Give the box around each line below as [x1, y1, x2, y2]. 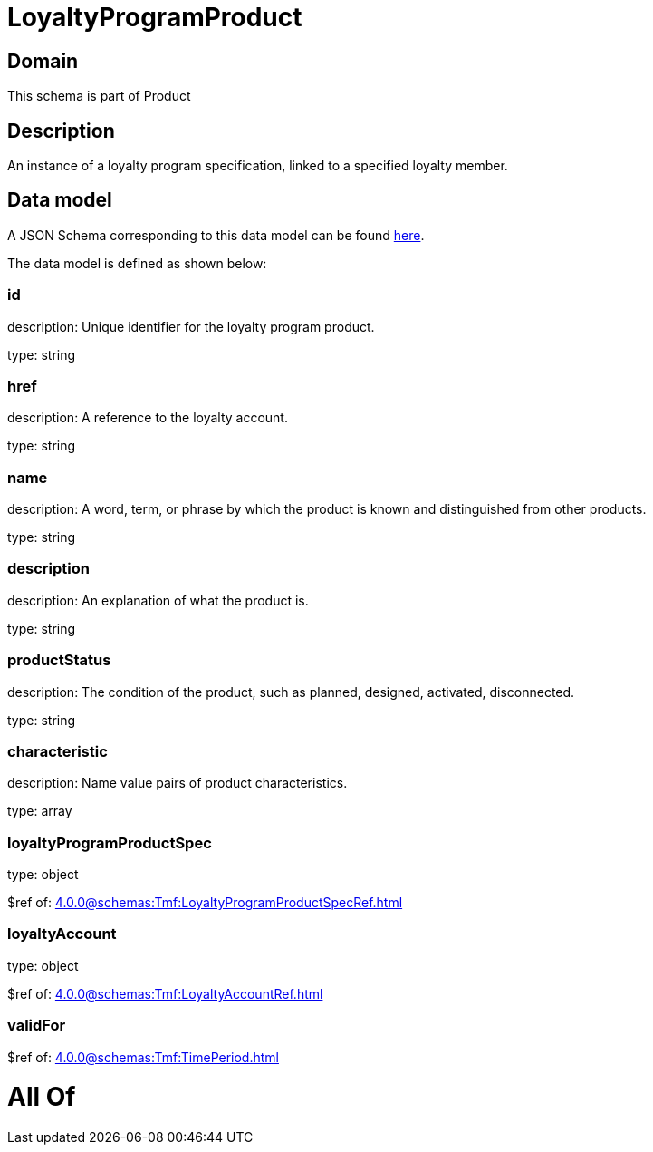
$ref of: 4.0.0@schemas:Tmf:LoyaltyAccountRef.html [7, 985, 323, 1002]
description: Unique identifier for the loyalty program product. [7, 318, 375, 334]
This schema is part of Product [7, 88, 191, 104]
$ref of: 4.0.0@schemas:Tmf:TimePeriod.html [7, 1049, 279, 1065]
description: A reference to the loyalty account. [7, 410, 288, 426]
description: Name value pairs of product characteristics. [7, 775, 348, 791]
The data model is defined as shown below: [7, 255, 267, 271]
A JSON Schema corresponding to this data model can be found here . [7, 227, 425, 243]
